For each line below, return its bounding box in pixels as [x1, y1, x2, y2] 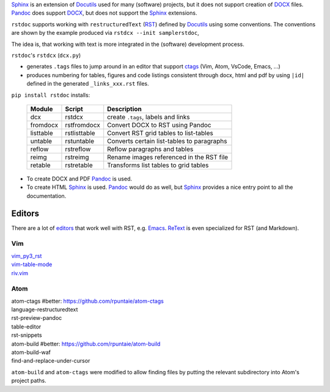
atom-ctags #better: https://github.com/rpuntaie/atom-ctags [11, 297, 164, 305]
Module [30, 105, 53, 113]
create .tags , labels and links [107, 113, 190, 121]
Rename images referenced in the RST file [107, 153, 229, 161]
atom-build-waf [11, 349, 51, 356]
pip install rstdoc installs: [11, 91, 90, 98]
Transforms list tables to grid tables [107, 161, 209, 169]
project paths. [11, 377, 46, 385]
